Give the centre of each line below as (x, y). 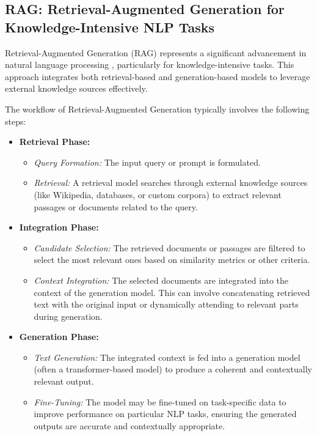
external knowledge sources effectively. (76, 88)
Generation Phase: (59, 337)
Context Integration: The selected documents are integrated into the (161, 280)
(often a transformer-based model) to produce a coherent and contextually (173, 369)
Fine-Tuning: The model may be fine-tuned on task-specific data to (160, 401)
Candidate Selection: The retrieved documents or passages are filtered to (169, 247)
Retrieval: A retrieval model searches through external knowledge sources (171, 183)
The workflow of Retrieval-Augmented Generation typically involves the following (157, 109)
